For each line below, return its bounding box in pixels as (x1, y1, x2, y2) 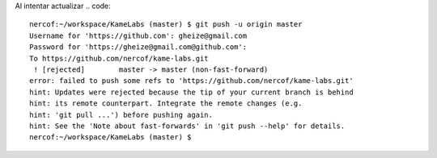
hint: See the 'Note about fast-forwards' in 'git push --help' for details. (29, 121, 346, 131)
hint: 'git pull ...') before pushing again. (29, 110, 214, 119)
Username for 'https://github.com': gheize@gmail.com (29, 31, 247, 40)
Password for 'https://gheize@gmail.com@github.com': (29, 43, 247, 52)
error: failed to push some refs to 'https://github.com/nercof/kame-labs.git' (29, 77, 354, 85)
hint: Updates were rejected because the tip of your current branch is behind (29, 87, 354, 97)
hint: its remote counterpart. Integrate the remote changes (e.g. (29, 99, 303, 108)
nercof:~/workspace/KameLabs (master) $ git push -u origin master (29, 20, 303, 29)
